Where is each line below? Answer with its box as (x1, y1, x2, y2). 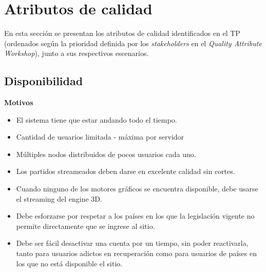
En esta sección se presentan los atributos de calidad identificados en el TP (4, 28, 240, 38)
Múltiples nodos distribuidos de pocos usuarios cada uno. (16, 148, 196, 159)
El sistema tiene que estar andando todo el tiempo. (16, 114, 177, 125)
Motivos (4, 97, 33, 108)
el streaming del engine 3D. (16, 193, 102, 204)
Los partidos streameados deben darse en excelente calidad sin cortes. (16, 166, 235, 177)
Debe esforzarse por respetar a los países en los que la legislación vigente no (16, 210, 255, 221)
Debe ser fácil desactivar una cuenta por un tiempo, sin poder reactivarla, (16, 238, 249, 248)
